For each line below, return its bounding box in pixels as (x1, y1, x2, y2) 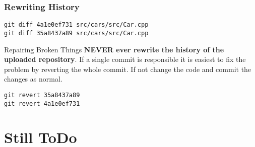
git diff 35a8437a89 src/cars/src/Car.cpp (4, 29, 149, 37)
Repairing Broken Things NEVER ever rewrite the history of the (4, 44, 224, 54)
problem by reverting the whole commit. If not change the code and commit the (4, 63, 251, 74)
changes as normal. (4, 73, 62, 84)
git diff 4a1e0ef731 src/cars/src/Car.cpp (4, 21, 149, 29)
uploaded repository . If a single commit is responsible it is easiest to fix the (4, 54, 246, 64)
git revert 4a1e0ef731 (4, 100, 80, 107)
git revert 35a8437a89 (4, 91, 80, 99)
